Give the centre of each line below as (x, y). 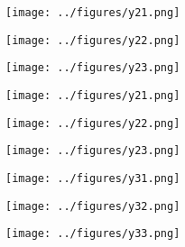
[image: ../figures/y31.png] (93, 178)
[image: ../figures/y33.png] (93, 234)
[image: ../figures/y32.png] (93, 206)
